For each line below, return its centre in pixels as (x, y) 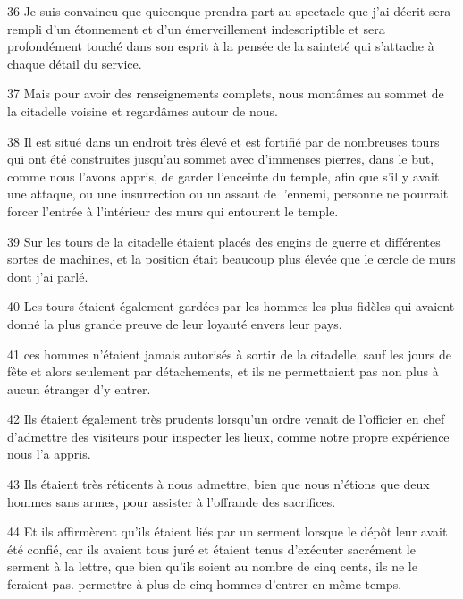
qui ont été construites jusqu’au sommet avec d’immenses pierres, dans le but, (221, 159)
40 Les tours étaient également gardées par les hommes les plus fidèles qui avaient (231, 306)
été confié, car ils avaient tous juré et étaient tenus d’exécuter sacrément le (211, 548)
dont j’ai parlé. (48, 276)
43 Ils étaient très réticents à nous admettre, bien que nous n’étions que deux (219, 484)
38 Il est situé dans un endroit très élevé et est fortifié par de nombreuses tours (223, 141)
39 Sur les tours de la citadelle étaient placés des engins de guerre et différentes (224, 241)
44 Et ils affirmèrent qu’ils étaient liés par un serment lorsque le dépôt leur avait (227, 532)
